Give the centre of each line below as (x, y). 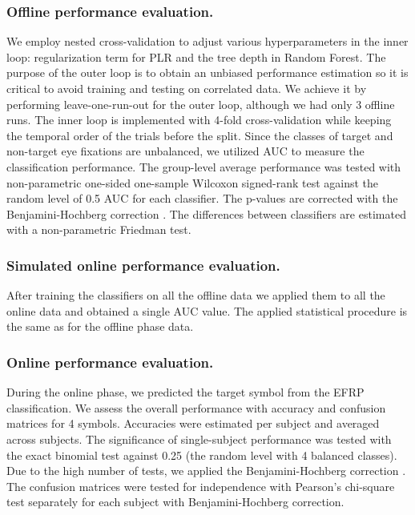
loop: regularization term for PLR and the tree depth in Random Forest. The (196, 56)
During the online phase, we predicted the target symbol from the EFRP (185, 392)
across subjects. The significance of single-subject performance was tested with (199, 439)
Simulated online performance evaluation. (143, 265)
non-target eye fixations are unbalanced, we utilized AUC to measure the (185, 151)
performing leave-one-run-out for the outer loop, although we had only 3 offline (201, 104)
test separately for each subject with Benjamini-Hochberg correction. (175, 502)
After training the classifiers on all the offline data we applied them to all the (196, 295)
